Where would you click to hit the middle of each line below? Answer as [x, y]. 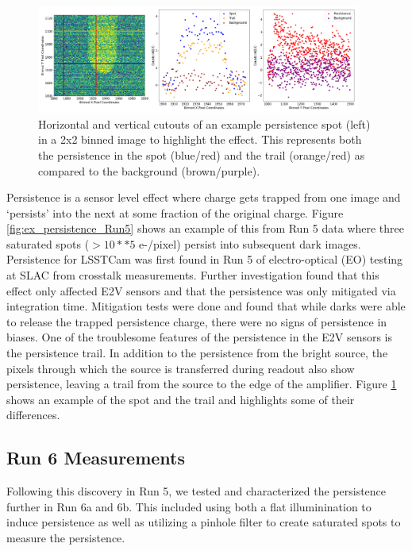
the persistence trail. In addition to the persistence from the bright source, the [197, 353]
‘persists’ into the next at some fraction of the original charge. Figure [175, 212]
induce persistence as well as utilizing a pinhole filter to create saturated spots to [204, 522]
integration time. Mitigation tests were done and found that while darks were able [206, 306]
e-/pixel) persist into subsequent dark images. [250, 243]
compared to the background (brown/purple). [149, 170]
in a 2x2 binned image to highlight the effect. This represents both [200, 139]
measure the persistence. [66, 537]
